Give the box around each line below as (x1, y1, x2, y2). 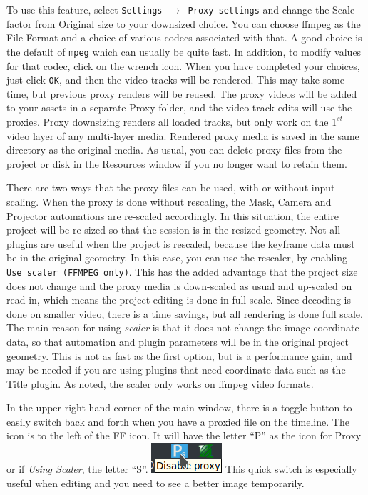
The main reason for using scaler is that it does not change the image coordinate (6, 320, 359, 335)
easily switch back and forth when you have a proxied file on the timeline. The (6, 414, 349, 429)
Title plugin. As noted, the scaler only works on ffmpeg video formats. (6, 376, 314, 391)
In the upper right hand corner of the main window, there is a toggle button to (6, 400, 352, 415)
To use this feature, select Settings (6, 2, 163, 16)
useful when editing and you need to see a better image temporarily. (6, 475, 305, 490)
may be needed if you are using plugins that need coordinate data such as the (6, 362, 346, 377)
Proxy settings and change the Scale (188, 2, 355, 16)
